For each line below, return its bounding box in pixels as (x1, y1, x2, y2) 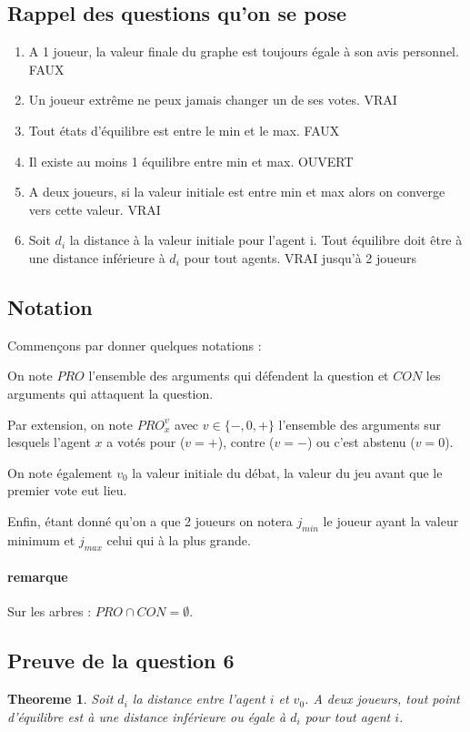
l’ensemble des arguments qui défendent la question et (88, 366, 389, 385)
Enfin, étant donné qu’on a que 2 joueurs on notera (7, 511, 293, 530)
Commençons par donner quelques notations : (7, 335, 262, 354)
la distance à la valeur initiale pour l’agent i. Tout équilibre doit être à (69, 230, 463, 249)
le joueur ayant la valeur (323, 511, 459, 530)
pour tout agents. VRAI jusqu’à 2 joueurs (184, 248, 417, 267)
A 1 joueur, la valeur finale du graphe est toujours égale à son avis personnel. (28, 42, 459, 61)
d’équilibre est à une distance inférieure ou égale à (7, 707, 286, 726)
